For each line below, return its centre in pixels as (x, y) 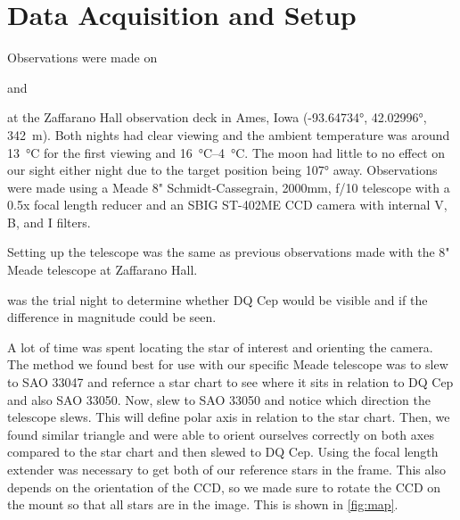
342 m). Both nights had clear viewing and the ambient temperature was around (229, 134)
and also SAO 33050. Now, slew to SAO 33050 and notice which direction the (219, 399)
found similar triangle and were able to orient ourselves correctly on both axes (221, 434)
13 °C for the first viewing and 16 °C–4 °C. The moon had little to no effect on (226, 152)
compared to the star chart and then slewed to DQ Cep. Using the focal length (223, 452)
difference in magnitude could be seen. (112, 317)
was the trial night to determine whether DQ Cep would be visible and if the (218, 299)
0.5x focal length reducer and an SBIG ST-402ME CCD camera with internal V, (227, 205)
